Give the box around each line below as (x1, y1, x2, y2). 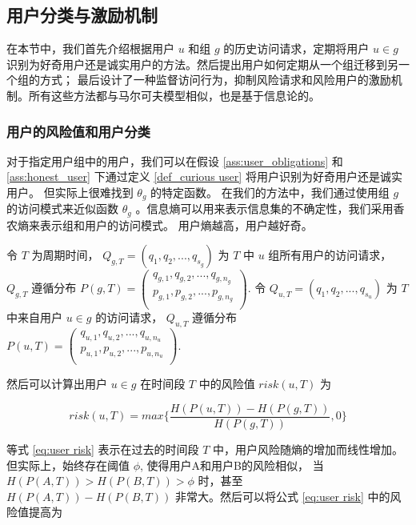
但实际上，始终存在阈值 (6, 456, 130, 473)
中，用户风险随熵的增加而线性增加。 (213, 441, 404, 458)
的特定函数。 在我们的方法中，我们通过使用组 (150, 183, 390, 200)
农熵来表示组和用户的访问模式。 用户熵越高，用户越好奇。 (6, 216, 313, 233)
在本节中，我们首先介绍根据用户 (6, 40, 174, 57)
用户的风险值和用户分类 (6, 121, 150, 141)
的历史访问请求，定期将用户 (223, 40, 370, 57)
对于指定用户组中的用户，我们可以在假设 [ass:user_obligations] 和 (6, 152, 343, 169)
